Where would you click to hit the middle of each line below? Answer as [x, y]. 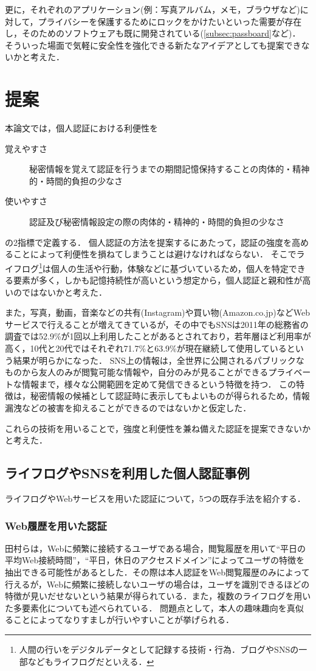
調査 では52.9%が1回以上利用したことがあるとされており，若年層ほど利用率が [158, 336]
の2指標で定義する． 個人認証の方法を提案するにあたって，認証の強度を [148, 242]
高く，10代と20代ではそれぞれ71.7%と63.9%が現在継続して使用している [146, 348]
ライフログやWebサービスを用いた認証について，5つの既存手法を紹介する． [155, 499]
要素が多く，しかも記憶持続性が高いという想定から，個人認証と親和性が [158, 280]
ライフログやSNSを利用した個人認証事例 [127, 473]
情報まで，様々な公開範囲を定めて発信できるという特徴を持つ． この [159, 384]
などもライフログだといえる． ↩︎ [91, 661]
